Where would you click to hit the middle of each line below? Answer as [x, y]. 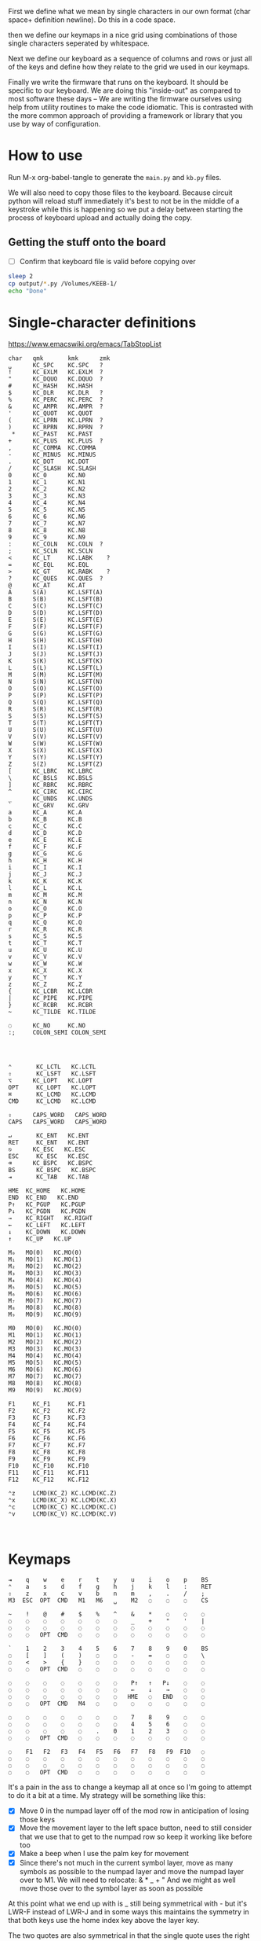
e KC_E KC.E [45, 840]
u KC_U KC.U [45, 950]
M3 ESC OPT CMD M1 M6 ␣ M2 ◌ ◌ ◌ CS [109, 1601]
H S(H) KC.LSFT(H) [56, 641]
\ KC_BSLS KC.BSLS [50, 778]
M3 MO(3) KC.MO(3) [45, 1349]
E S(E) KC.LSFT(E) [56, 620]
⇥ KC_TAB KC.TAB [49, 1177]
